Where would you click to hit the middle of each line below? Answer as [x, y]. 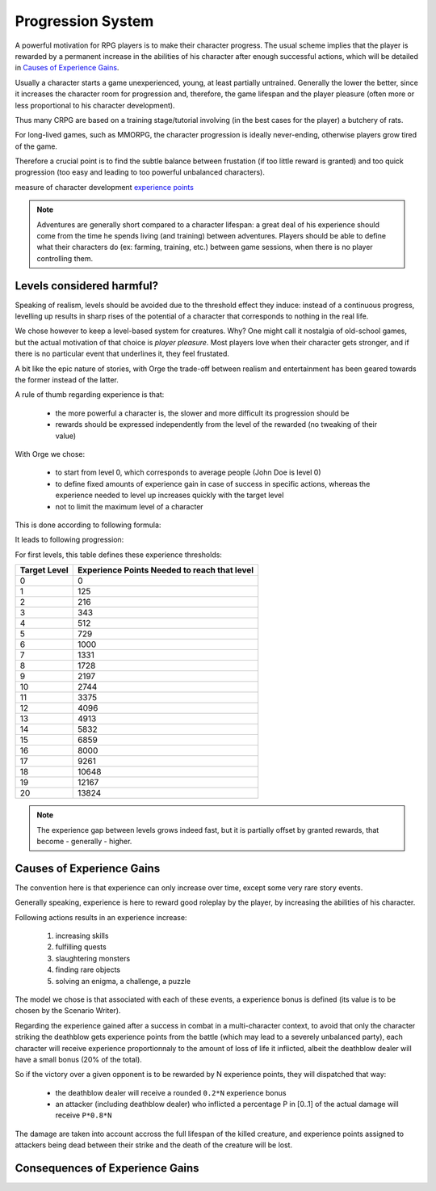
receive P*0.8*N [84, 1115]
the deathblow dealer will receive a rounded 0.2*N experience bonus [171, 1092]
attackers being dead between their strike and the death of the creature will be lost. [154, 1145]
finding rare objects [88, 969]
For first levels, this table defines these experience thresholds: [118, 555]
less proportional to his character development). [95, 105]
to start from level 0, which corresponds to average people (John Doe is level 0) [189, 472]
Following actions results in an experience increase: [101, 917]
